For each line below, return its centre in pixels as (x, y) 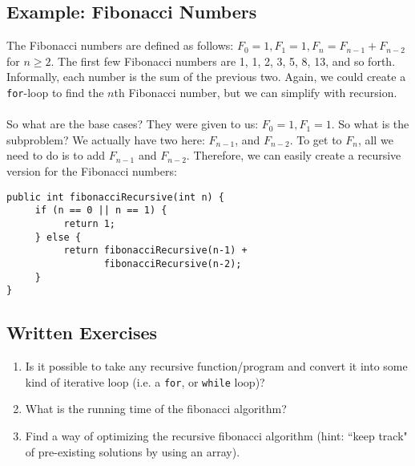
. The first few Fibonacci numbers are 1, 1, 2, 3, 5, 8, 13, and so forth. (223, 61)
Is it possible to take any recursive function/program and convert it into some (216, 366)
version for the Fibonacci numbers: (92, 171)
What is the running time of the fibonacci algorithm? (156, 409)
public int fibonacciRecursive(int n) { (116, 197)
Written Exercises (82, 332)
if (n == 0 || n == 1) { (101, 211)
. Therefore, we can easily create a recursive (294, 155)
